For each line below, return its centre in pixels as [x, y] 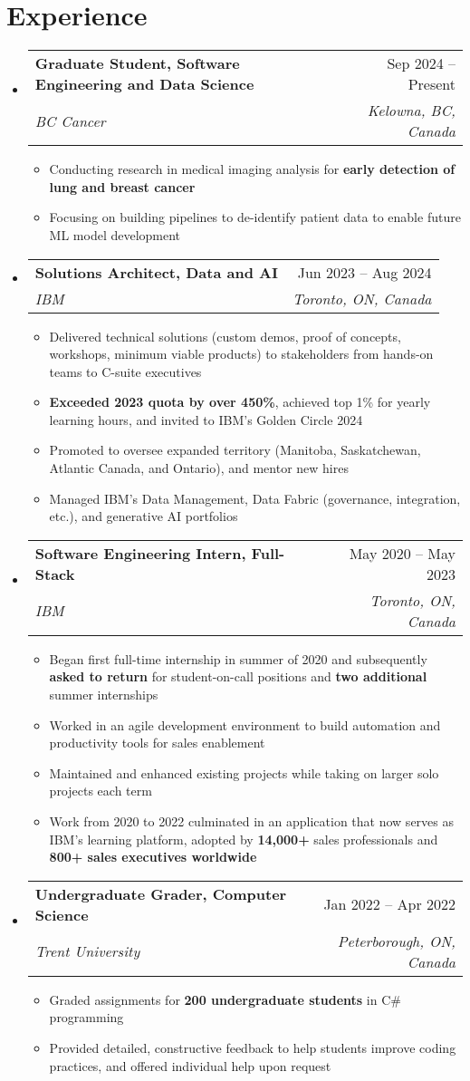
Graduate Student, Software [137, 63]
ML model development [115, 234]
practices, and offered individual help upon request [190, 1065]
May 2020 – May [402, 553]
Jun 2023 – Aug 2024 [364, 272]
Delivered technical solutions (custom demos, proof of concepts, [225, 336]
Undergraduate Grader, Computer [161, 893]
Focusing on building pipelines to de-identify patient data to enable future [255, 217]
